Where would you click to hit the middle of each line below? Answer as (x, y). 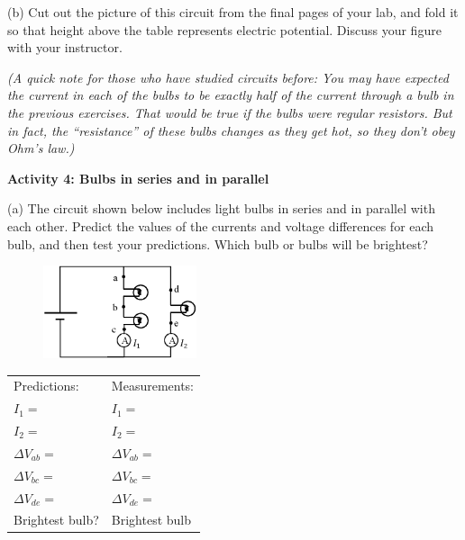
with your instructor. (65, 47)
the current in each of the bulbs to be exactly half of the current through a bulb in (231, 95)
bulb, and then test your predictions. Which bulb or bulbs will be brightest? (218, 243)
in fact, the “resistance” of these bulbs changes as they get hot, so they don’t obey (231, 130)
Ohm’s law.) (41, 148)
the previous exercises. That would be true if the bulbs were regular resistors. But (230, 112)
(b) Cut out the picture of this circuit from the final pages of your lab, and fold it (233, 12)
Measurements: (153, 386)
